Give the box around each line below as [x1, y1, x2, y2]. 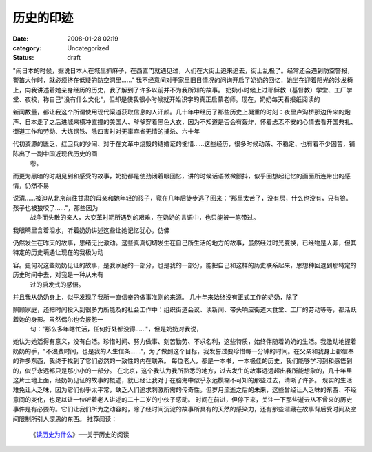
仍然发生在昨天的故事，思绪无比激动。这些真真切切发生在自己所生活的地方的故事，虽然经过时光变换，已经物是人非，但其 [12, 238, 357, 247]
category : [12, 43, 42, 52]
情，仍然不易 [12, 181, 50, 189]
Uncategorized [67, 43, 110, 52]
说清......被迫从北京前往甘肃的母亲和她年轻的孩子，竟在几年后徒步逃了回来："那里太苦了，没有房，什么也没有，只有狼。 [12, 194, 352, 203]
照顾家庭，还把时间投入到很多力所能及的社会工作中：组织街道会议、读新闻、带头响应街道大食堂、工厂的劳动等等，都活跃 [12, 305, 357, 314]
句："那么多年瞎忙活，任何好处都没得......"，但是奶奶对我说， [30, 325, 203, 333]
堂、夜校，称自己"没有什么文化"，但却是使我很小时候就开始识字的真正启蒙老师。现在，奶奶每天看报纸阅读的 [12, 95, 320, 103]
